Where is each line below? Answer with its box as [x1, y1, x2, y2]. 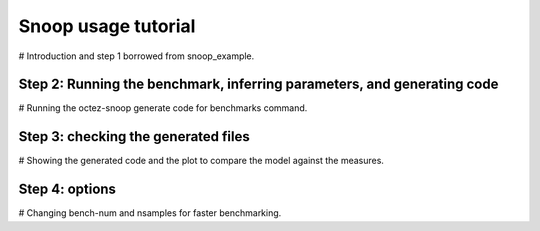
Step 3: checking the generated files [18, 128, 250, 145]
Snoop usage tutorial [18, 15, 196, 37]
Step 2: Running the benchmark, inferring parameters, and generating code [18, 76, 499, 93]
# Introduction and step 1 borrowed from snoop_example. [18, 50, 255, 62]
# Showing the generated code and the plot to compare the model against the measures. [18, 155, 385, 167]
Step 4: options [18, 181, 117, 198]
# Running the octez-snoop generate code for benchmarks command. [18, 102, 308, 114]
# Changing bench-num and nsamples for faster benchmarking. [18, 207, 282, 219]
